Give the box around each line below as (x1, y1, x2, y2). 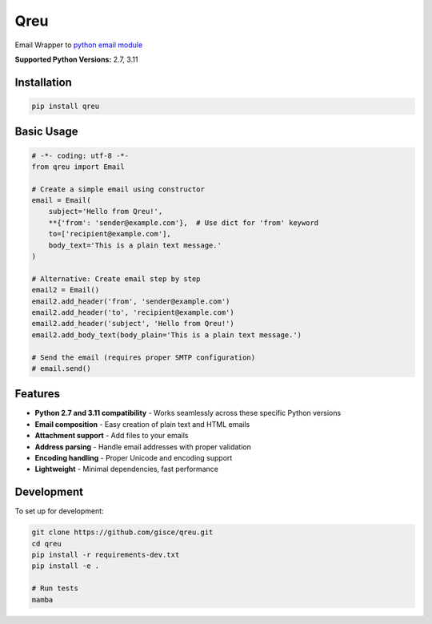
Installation (14, 75, 72, 89)
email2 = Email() (31, 285, 100, 295)
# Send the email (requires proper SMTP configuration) (31, 352, 256, 362)
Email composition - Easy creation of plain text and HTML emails (34, 419, 250, 429)
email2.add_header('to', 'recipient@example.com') (31, 308, 235, 316)
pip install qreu (31, 101, 100, 111)
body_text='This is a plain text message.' (48, 240, 222, 250)
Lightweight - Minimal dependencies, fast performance (34, 465, 219, 474)
